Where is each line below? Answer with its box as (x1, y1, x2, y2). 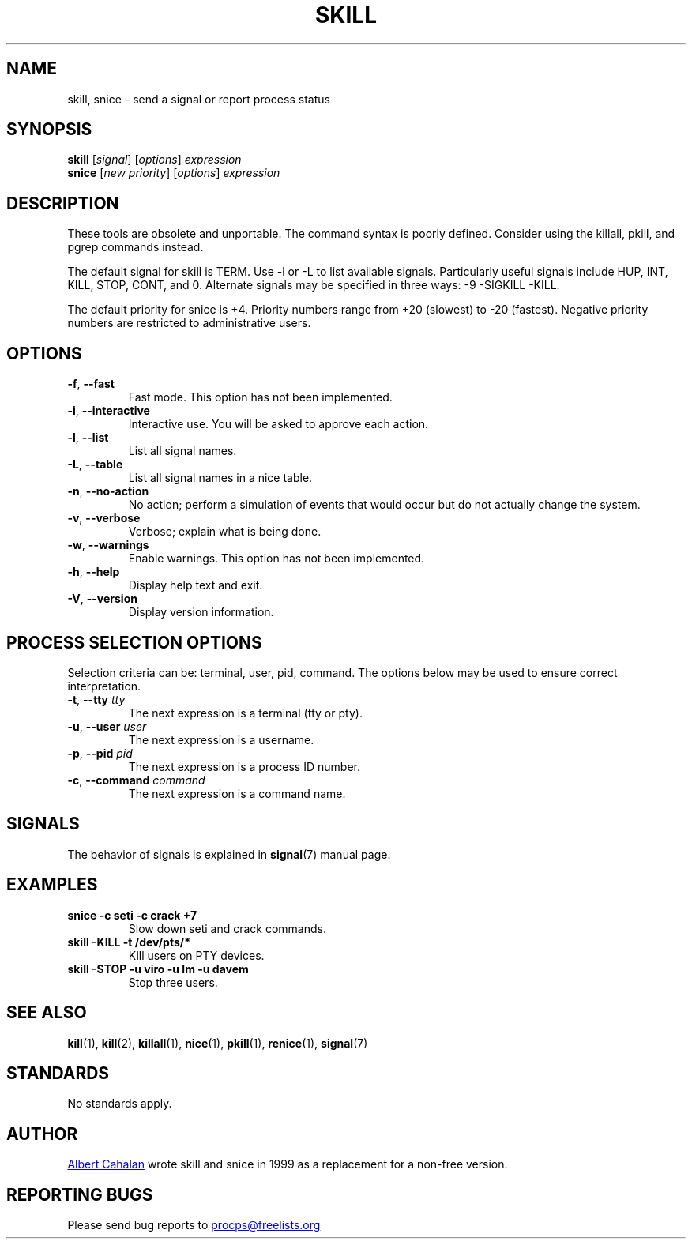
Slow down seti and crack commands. (128, 921, 326, 935)
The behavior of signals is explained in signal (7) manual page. (67, 847, 391, 861)
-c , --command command (67, 773, 205, 787)
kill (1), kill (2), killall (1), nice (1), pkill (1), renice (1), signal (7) (67, 1036, 368, 1050)
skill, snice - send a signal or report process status (67, 92, 330, 106)
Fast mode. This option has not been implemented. (128, 390, 393, 404)
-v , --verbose (67, 511, 141, 525)
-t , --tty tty (67, 692, 126, 706)
